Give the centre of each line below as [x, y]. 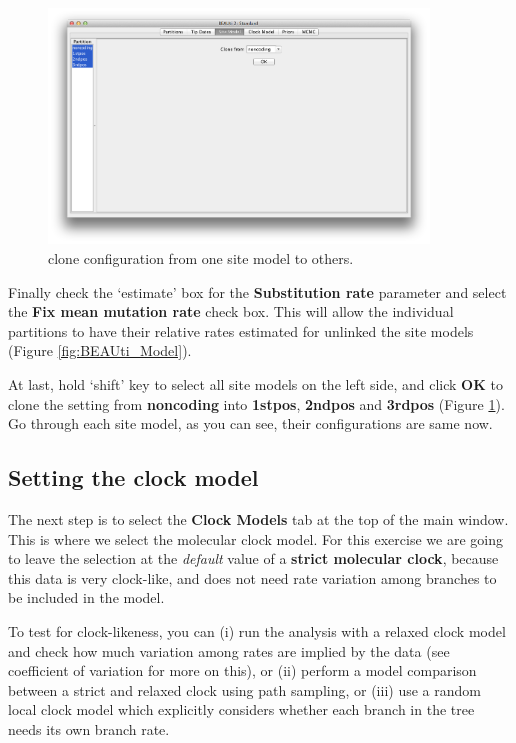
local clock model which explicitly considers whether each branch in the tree [241, 709]
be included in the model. [86, 597]
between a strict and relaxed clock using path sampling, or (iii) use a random [244, 689]
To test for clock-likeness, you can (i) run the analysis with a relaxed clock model [257, 631]
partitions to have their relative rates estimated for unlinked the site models [241, 330]
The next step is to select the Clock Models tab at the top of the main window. [258, 519]
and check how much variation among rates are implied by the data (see [229, 650]
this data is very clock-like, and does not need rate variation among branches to [252, 577]
